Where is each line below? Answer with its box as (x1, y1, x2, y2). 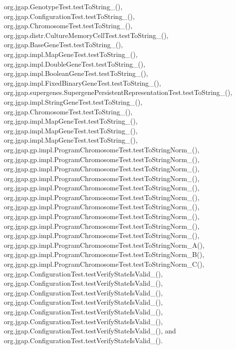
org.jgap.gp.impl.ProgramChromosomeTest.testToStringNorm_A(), (4, 239, 205, 250)
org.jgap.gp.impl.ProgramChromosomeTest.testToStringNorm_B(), (4, 249, 204, 259)
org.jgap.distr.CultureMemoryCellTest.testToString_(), (4, 30, 169, 40)
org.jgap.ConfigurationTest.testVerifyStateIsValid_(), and (4, 326, 176, 336)
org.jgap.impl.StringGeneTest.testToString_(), (4, 96, 143, 107)
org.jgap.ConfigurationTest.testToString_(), (4, 11, 135, 21)
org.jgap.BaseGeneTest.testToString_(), (4, 39, 123, 50)
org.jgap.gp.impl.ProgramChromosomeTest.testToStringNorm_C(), (4, 259, 204, 269)
